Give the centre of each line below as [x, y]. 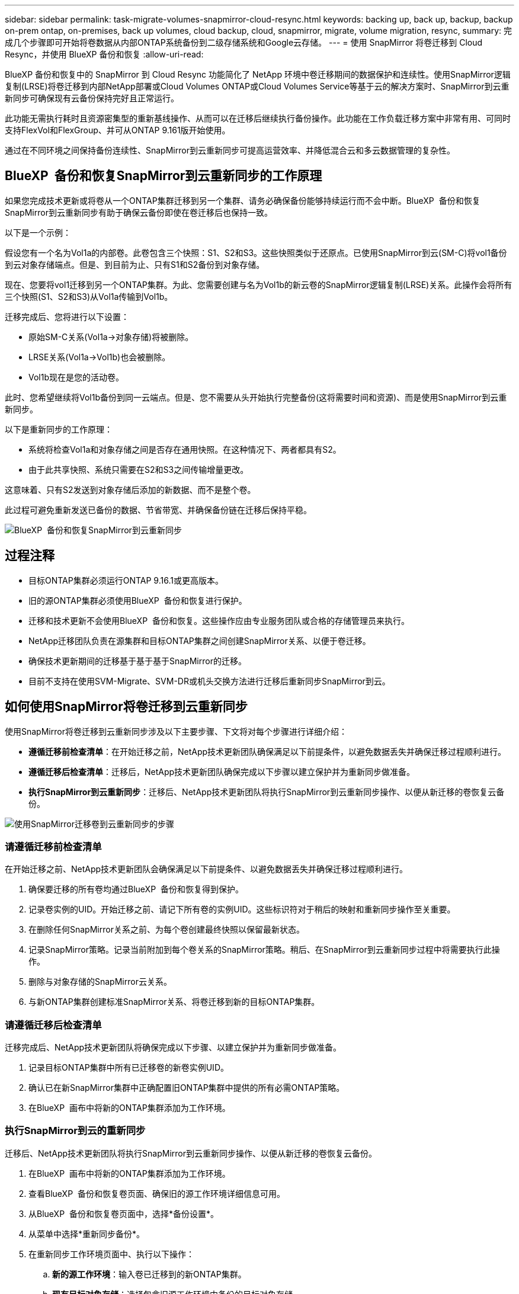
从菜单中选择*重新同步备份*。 [87, 1234]
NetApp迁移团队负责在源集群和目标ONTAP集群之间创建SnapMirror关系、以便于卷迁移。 [200, 640]
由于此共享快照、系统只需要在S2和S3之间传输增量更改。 [139, 469]
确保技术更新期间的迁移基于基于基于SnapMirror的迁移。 [137, 661]
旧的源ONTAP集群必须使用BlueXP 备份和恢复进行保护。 [138, 600]
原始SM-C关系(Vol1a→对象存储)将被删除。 [111, 337]
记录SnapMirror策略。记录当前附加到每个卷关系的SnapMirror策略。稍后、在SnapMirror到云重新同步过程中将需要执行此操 [264, 950]
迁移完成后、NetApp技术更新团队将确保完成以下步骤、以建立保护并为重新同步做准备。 [173, 1048]
